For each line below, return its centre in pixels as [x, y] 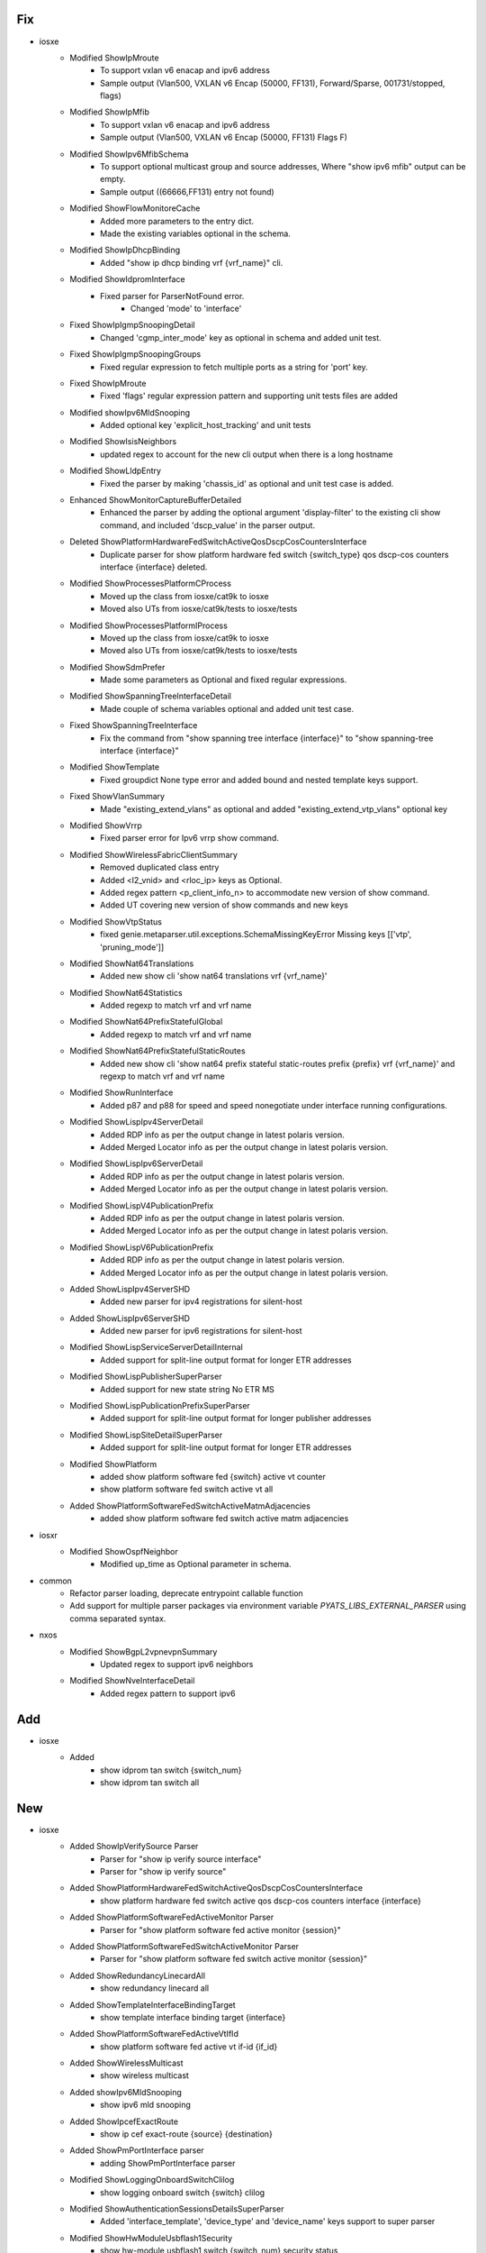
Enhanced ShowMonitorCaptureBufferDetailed [156, 500]
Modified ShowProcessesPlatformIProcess [149, 625]
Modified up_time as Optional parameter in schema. [196, 1564]
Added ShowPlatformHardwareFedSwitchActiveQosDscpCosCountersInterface [216, 1888]
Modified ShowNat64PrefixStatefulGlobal [146, 1022]
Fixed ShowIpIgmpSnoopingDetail [132, 325]
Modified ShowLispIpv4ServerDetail [136, 1122]
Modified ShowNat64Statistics [126, 992]
